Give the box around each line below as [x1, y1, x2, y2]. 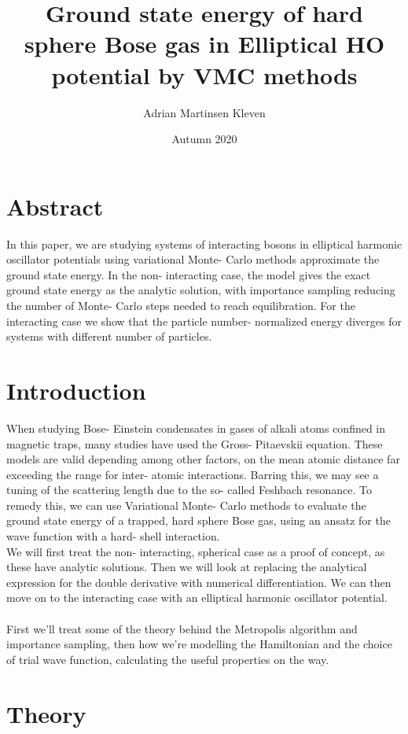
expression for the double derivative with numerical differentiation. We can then [6, 574, 391, 590]
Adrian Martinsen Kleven [143, 104, 266, 120]
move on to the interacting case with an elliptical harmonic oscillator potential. [6, 589, 388, 606]
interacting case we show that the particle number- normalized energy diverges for [6, 312, 402, 329]
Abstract [6, 190, 104, 222]
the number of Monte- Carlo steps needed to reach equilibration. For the [6, 297, 355, 313]
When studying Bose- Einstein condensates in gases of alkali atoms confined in [6, 419, 386, 436]
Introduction [6, 374, 146, 406]
